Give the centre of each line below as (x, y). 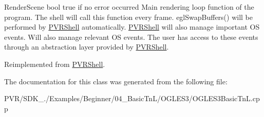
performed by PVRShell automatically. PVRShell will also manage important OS (132, 27)
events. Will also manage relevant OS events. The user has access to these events (131, 37)
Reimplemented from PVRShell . (55, 64)
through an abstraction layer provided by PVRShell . (87, 47)
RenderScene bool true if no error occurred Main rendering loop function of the (129, 7)
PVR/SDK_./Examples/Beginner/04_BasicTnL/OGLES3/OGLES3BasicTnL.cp (132, 98)
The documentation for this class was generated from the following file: (116, 81)
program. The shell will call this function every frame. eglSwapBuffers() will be (129, 17)
